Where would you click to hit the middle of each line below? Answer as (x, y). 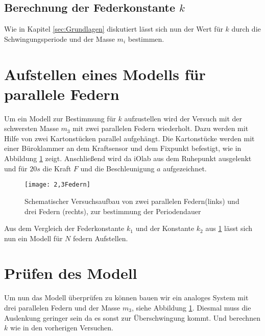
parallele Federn (62, 94)
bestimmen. (146, 38)
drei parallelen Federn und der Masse (62, 308)
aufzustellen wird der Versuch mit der (183, 118)
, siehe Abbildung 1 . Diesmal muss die (191, 308)
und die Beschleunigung (117, 168)
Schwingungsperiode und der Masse (59, 38)
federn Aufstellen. (100, 238)
